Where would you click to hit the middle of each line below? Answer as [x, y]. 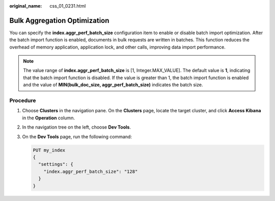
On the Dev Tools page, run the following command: [77, 136]
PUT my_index [49, 150]
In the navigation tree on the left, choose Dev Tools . [76, 127]
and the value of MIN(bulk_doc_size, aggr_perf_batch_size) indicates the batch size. [113, 85]
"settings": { [56, 164]
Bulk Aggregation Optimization [59, 20]
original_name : [26, 6]
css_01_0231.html [68, 6]
